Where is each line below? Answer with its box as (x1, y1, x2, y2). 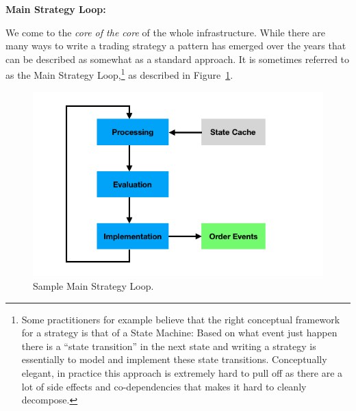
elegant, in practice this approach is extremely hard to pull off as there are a (21, 365, 343, 379)
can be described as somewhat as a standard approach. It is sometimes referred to (5, 51, 350, 66)
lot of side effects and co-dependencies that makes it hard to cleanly (21, 379, 307, 393)
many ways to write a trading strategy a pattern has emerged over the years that (5, 38, 346, 53)
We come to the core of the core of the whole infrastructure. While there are (5, 25, 325, 39)
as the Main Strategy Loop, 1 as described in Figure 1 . (5, 66, 233, 82)
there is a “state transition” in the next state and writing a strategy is (21, 338, 316, 353)
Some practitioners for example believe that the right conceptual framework (21, 312, 340, 326)
